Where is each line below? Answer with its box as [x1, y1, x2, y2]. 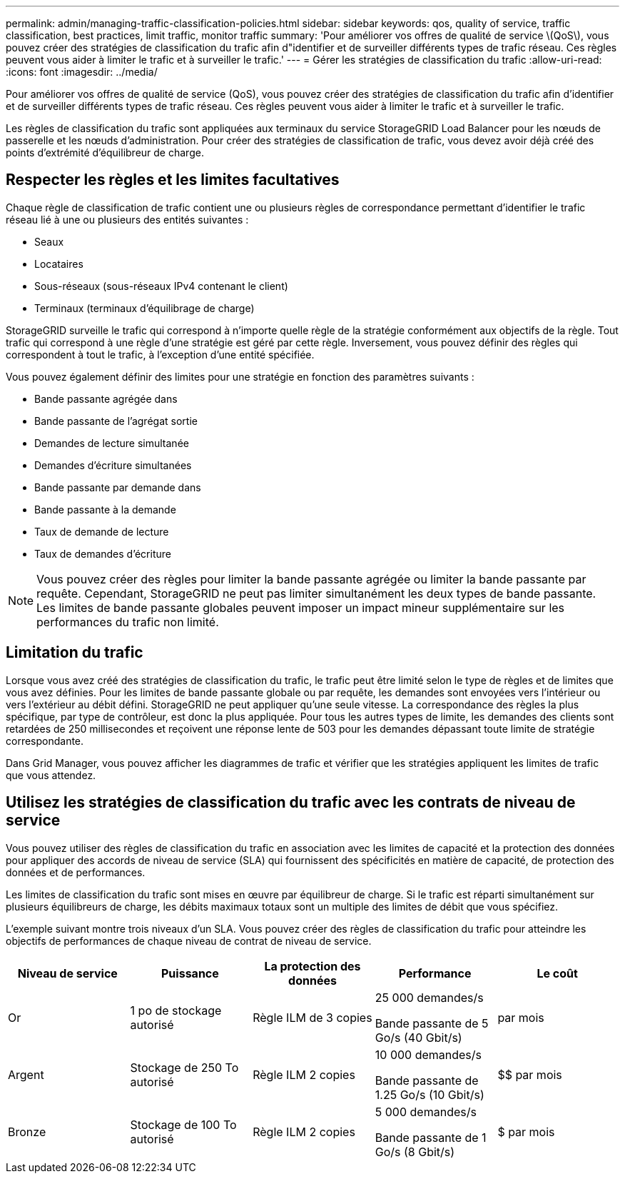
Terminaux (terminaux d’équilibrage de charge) [34, 301, 255, 314]
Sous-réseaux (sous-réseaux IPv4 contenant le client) [34, 279, 288, 292]
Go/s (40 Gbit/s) [375, 1030, 462, 1045]
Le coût [537, 965, 578, 980]
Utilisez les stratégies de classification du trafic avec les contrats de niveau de [6, 793, 576, 812]
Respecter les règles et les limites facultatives [6, 171, 340, 189]
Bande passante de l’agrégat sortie [34, 414, 198, 427]
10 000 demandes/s [375, 1047, 482, 1062]
